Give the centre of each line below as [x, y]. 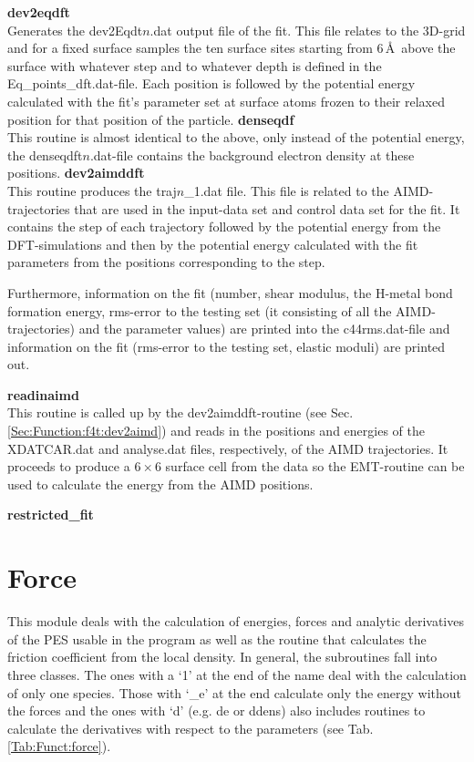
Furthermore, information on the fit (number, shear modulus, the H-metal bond [230, 292]
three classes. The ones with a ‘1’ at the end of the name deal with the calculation [237, 674]
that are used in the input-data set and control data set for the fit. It [267, 208]
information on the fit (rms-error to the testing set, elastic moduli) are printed [227, 346]
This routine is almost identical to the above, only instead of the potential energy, [236, 137]
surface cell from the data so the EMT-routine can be [315, 466]
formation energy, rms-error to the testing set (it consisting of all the [200, 310]
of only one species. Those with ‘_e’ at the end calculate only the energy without [235, 692]
